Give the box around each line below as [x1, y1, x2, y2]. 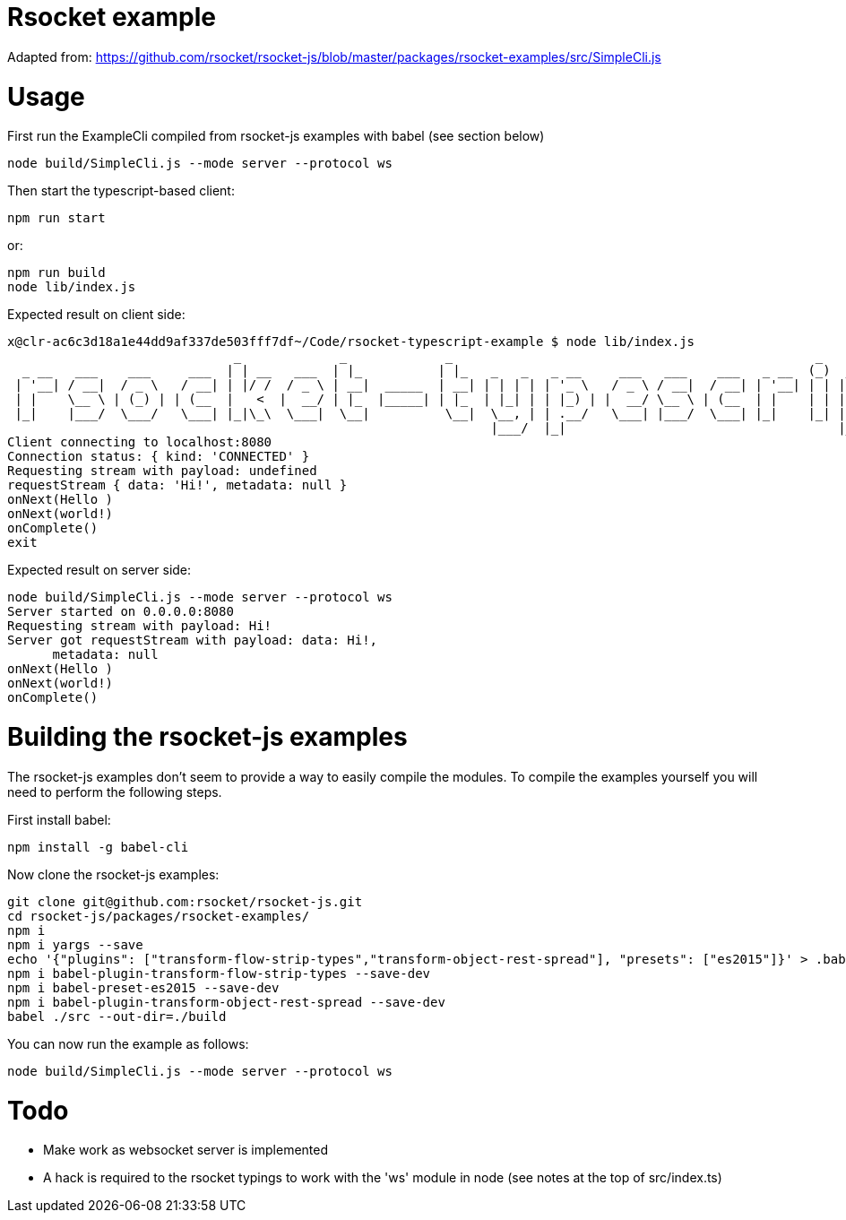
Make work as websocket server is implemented [43, 1142, 329, 1158]
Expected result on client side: [7, 307, 186, 323]
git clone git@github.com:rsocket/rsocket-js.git [7, 894, 363, 909]
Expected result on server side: [7, 562, 192, 578]
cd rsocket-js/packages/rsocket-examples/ [7, 908, 310, 923]
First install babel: [7, 811, 111, 827]
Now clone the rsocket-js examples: [7, 866, 220, 882]
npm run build [7, 265, 106, 281]
